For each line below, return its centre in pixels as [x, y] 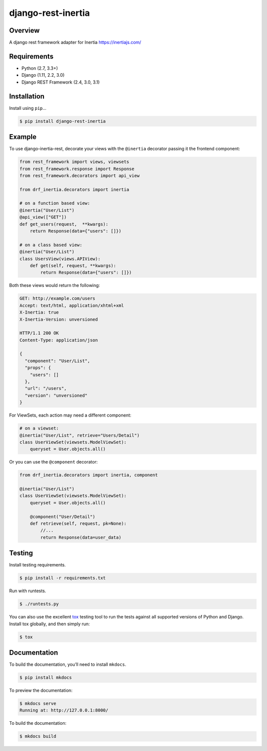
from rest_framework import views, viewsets [74, 162]
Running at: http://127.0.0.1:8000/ [64, 710]
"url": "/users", [46, 389]
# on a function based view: [55, 203]
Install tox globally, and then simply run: [49, 624]
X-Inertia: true [39, 312]
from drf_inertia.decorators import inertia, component [89, 475]
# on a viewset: [39, 428]
